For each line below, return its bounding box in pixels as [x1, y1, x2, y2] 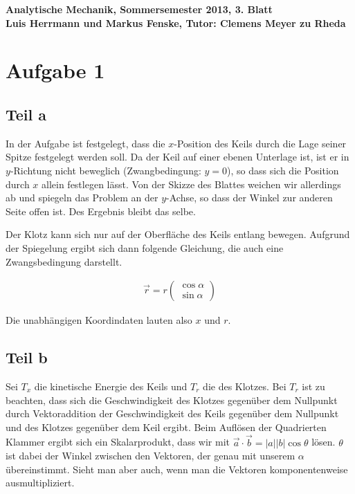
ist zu [302, 378, 325, 393]
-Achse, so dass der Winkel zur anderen [166, 190, 333, 205]
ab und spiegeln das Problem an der [6, 190, 158, 205]
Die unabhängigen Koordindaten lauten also [6, 313, 192, 327]
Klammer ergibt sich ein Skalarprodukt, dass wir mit [6, 434, 230, 449]
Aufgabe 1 [6, 56, 105, 84]
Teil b [6, 347, 48, 368]
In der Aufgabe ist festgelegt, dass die [6, 136, 165, 150]
